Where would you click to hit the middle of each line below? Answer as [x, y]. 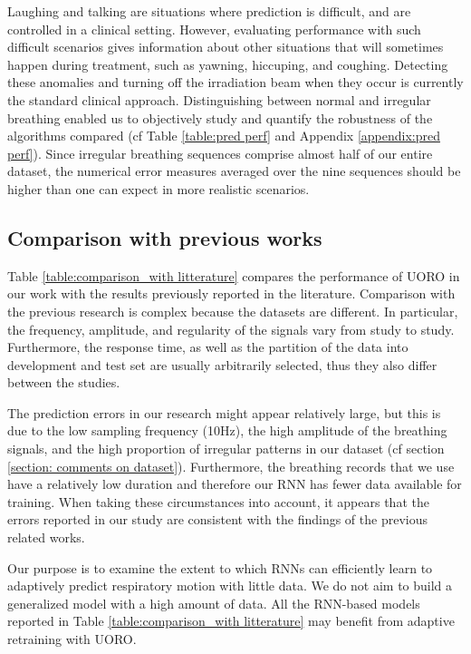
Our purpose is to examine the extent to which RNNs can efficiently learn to [220, 567]
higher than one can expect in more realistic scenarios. [159, 188]
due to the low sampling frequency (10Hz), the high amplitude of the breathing [227, 430]
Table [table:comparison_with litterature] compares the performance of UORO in [234, 275]
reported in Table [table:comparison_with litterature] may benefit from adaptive [231, 621]
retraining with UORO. [72, 639]
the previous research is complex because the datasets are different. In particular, [233, 311]
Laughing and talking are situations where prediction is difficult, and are [209, 11]
